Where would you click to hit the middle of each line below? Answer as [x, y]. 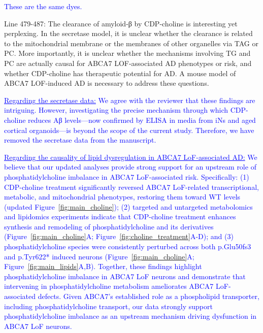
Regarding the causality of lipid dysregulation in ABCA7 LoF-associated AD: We [131, 157]
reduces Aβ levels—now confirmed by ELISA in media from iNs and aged [142, 120]
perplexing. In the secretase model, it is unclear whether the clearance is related [128, 33]
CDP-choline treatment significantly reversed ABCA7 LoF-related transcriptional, [131, 187]
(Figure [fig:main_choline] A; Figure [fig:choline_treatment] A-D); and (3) [119, 236]
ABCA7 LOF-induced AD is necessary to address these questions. [107, 83]
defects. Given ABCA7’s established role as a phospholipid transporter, [149, 296]
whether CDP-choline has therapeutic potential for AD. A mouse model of [120, 73]
